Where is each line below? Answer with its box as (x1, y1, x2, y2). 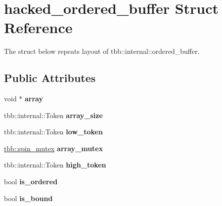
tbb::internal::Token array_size (4, 110, 103, 120)
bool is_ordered (4, 176, 58, 187)
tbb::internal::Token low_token (4, 126, 103, 137)
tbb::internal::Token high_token (4, 160, 106, 170)
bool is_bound (4, 193, 53, 203)
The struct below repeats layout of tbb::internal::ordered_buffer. (4, 46, 200, 56)
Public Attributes (4, 70, 96, 85)
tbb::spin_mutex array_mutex (4, 143, 103, 153)
